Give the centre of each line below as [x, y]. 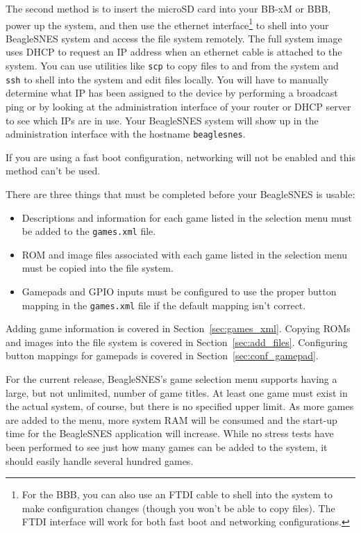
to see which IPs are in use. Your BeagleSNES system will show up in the [162, 120]
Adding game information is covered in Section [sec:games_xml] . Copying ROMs [178, 328]
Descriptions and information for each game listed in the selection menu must [187, 217]
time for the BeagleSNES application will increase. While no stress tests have [170, 433]
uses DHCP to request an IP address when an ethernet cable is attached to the [174, 52]
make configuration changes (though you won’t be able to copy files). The [178, 508]
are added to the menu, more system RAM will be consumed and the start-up [171, 419]
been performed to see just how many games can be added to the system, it [167, 447]
